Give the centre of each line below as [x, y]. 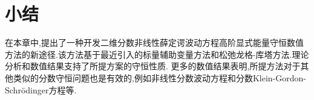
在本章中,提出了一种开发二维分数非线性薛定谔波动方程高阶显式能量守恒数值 [154, 42]
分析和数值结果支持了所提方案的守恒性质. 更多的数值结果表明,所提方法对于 [153, 66]
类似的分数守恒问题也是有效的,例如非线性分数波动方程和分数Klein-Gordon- [159, 77]
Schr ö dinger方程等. [41, 89]
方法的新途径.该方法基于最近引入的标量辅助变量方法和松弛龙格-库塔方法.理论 [157, 54]
